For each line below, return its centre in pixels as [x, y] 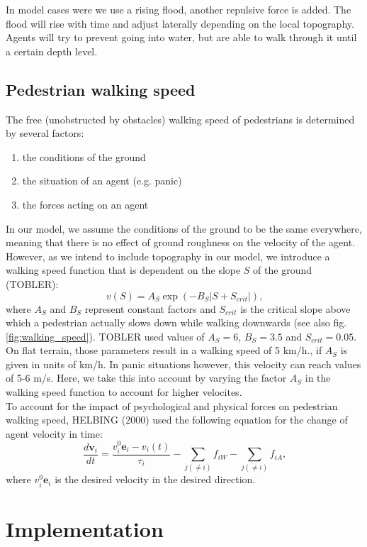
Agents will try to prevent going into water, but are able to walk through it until [181, 37]
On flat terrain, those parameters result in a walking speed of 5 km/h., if [164, 350]
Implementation [85, 528]
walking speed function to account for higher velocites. [124, 392]
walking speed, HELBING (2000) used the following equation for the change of [177, 420]
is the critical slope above [295, 308]
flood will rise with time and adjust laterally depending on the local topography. [180, 23]
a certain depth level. [52, 51]
